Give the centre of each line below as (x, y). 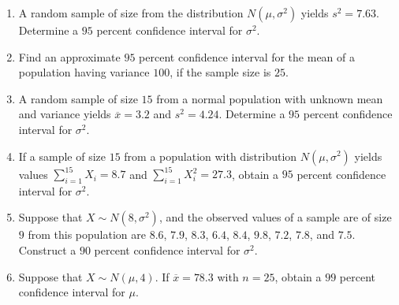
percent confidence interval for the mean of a (247, 56)
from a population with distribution (211, 156)
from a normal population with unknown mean (270, 98)
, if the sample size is (220, 72)
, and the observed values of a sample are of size (275, 217)
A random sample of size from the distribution (131, 13)
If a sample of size (62, 156)
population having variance (84, 72)
